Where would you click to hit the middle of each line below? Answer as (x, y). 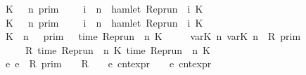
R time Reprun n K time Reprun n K (117, 49)
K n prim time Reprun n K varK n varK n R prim (153, 36)
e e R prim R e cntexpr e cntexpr (108, 63)
